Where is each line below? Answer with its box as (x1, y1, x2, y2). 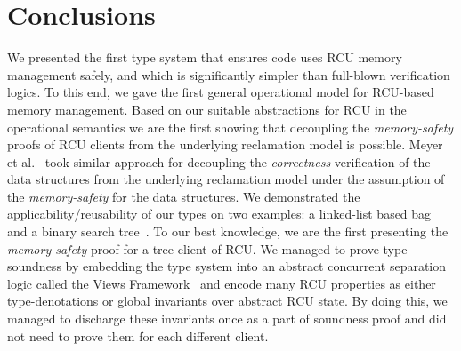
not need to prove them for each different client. (7, 326, 269, 345)
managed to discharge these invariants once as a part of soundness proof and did (7, 309, 447, 328)
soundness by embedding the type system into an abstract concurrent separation (7, 257, 447, 275)
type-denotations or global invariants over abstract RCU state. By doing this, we (7, 291, 448, 310)
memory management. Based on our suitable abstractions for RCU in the (7, 100, 407, 118)
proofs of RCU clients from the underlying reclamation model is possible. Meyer (7, 135, 443, 154)
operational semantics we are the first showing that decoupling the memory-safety (7, 117, 454, 136)
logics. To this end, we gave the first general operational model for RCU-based (7, 83, 434, 101)
